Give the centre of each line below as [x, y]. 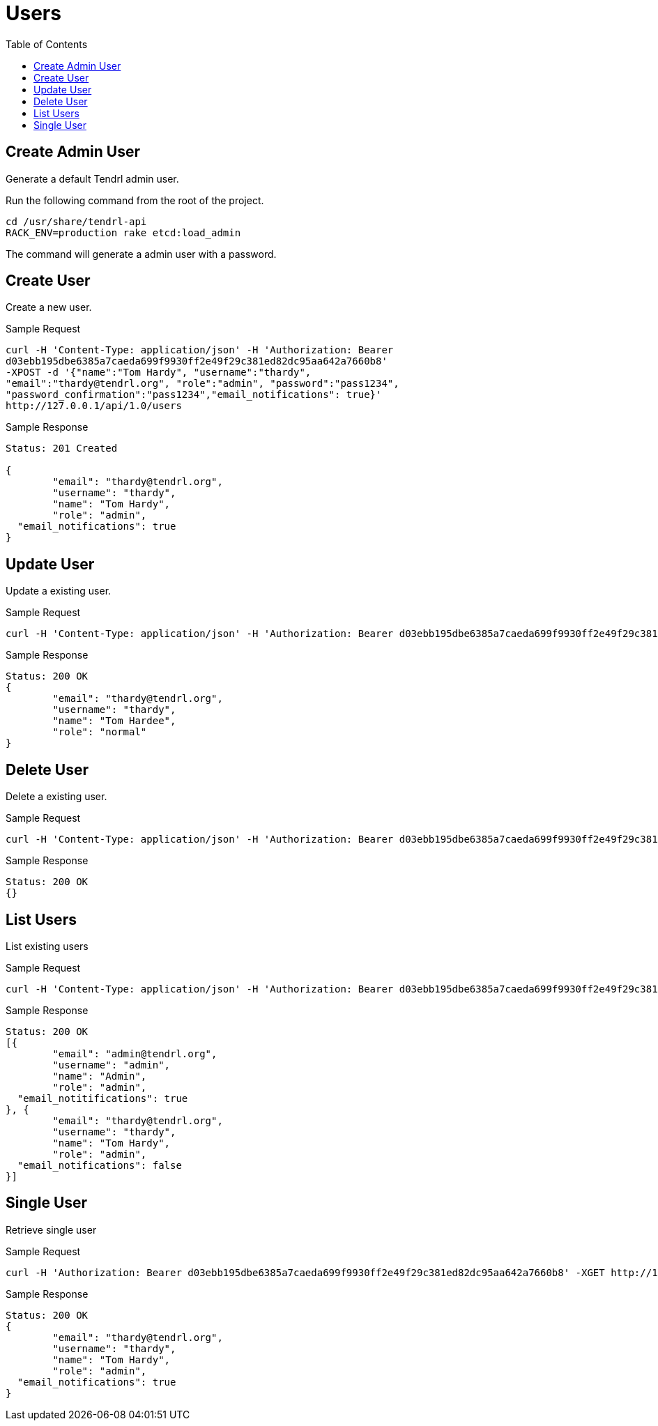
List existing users [47, 946]
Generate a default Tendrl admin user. [92, 178]
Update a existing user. [59, 591]
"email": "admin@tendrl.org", [135, 1053]
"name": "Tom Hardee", [114, 721]
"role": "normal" [100, 732]
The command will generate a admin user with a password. [141, 254]
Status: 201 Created [62, 449]
